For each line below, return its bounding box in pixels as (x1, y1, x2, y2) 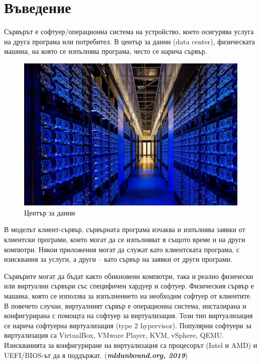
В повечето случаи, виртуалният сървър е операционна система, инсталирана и (4, 300, 246, 311)
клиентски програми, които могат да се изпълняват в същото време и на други (4, 234, 245, 245)
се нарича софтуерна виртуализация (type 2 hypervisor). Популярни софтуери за (4, 320, 252, 330)
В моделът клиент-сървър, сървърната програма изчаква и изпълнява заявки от (4, 224, 245, 235)
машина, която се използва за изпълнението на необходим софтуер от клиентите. (4, 290, 252, 301)
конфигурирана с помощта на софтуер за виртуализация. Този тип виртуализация (4, 310, 253, 321)
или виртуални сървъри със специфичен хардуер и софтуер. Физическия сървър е (4, 280, 254, 291)
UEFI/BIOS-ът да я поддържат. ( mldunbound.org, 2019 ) (4, 349, 188, 360)
